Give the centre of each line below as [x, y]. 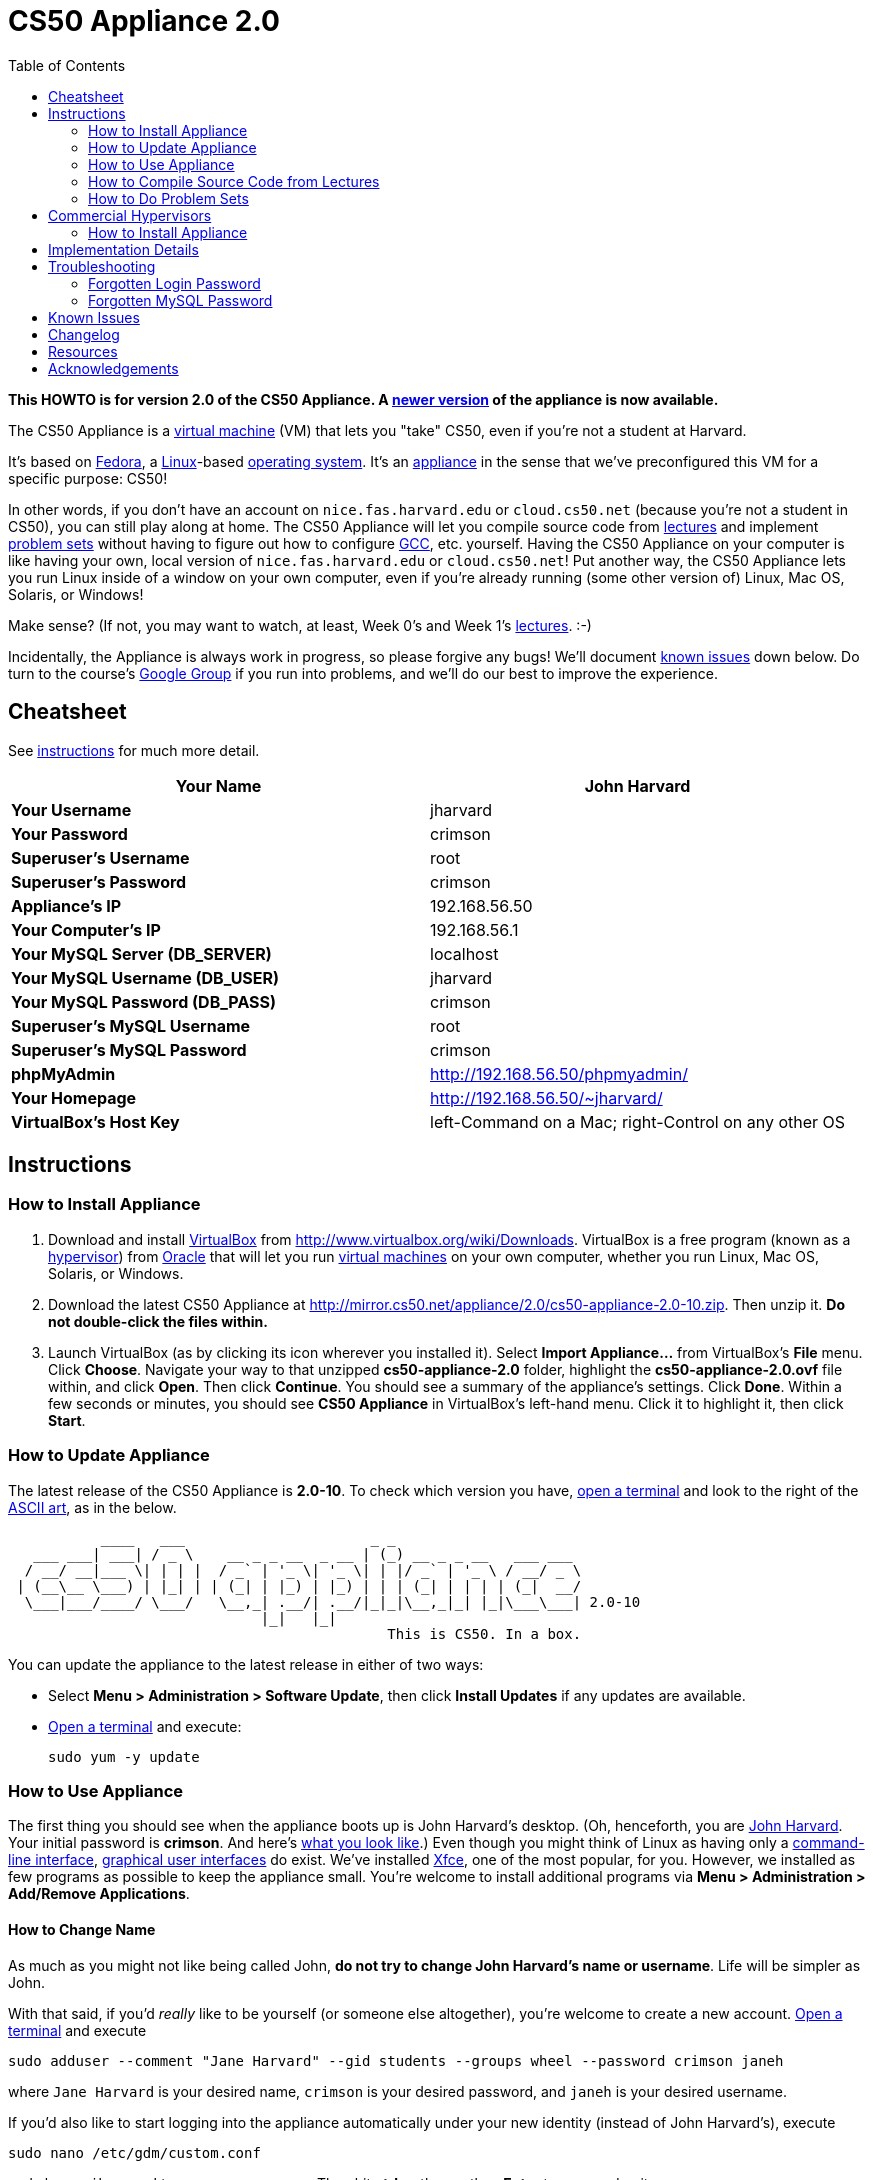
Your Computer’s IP [86, 929]
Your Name [218, 785]
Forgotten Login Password [174, 283]
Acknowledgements [113, 368]
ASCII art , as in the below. [92, 1507]
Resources [83, 351]
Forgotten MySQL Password [180, 300]
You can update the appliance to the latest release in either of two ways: [246, 1664]
